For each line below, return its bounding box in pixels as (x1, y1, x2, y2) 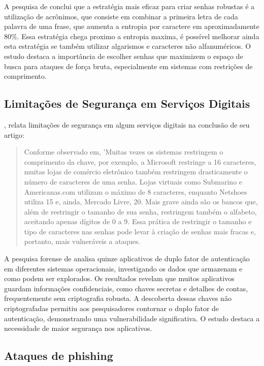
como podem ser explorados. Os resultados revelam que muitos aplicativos (4, 273, 235, 284)
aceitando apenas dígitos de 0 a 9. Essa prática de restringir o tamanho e (24, 216, 252, 227)
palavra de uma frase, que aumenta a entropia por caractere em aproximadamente (4, 21, 259, 32)
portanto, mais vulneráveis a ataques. (24, 236, 141, 247)
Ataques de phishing (4, 348, 113, 363)
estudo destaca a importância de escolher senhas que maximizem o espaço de (4, 50, 243, 61)
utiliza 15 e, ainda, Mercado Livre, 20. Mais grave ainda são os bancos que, (24, 196, 258, 207)
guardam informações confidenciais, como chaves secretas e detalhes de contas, (4, 283, 248, 293)
